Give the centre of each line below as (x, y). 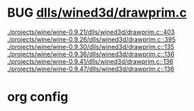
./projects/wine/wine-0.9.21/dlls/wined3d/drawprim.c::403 (91, 32)
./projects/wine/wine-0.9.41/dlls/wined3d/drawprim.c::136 (90, 61)
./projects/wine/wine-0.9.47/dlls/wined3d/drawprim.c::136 (91, 69)
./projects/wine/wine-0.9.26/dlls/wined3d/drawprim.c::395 (91, 39)
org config (38, 97)
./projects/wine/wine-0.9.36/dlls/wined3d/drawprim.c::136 (91, 54)
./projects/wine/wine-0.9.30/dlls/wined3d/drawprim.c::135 (91, 46)
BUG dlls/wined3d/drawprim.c (97, 13)
